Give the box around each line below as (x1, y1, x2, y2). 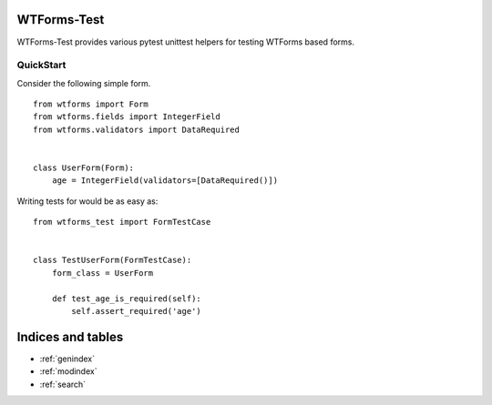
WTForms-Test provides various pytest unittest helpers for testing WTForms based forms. (16, 36, 355, 47)
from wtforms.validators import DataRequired (33, 124, 241, 135)
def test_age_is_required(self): (51, 293, 202, 304)
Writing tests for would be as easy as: (16, 196, 159, 207)
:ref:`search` (39, 379, 87, 390)
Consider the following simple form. (16, 77, 151, 88)
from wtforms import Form (33, 99, 149, 109)
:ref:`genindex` (39, 353, 96, 364)
